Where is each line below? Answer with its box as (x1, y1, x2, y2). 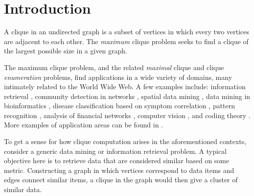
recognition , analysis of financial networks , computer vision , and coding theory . (4, 110, 251, 120)
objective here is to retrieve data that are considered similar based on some (4, 155, 230, 166)
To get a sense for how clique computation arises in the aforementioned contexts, (4, 136, 247, 147)
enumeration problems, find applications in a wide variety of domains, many (4, 72, 232, 82)
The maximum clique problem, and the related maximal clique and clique (4, 62, 224, 72)
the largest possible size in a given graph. (4, 46, 127, 56)
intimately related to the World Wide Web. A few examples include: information (4, 81, 246, 92)
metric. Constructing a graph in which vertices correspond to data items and (4, 165, 234, 175)
